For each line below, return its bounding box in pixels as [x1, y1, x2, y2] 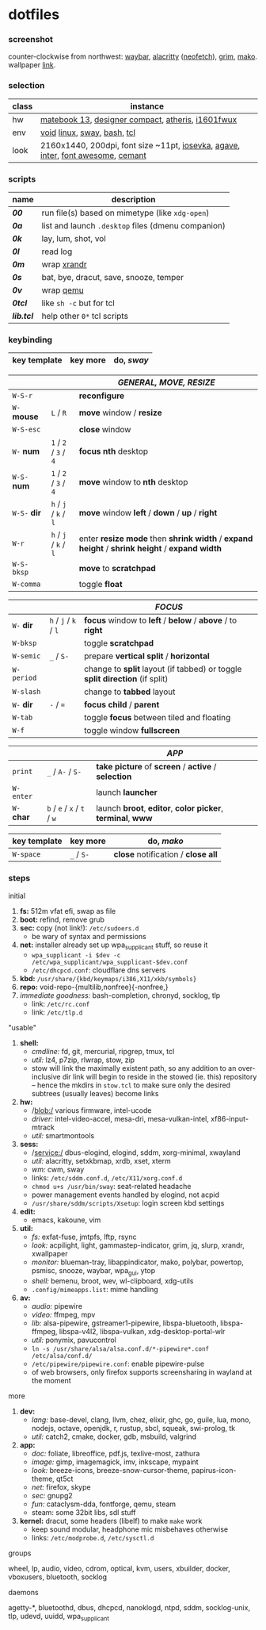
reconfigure [78, 390, 125, 401]
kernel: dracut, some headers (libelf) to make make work [19, 1517, 203, 1526]
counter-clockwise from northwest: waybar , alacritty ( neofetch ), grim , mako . [8, 52, 258, 61]
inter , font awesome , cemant [40, 149, 146, 160]
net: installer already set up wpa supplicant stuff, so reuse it [19, 940, 208, 951]
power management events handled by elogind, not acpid [31, 1190, 220, 1199]
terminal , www [96, 813, 153, 824]
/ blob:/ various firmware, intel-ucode [31, 1106, 152, 1115]
